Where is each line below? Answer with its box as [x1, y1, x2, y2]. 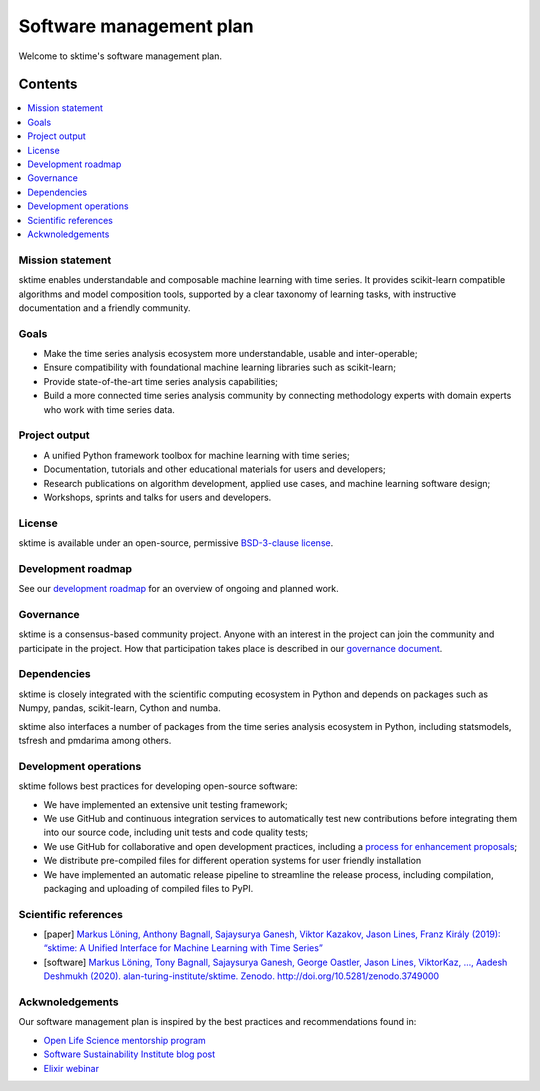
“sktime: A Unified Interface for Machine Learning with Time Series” [43, 942, 324, 954]
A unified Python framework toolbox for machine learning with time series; [43, 449, 350, 461]
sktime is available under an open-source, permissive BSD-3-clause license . [18, 537, 334, 549]
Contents [18, 76, 78, 93]
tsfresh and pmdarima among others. [18, 735, 172, 747]
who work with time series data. [43, 403, 175, 415]
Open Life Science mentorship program [43, 1034, 207, 1046]
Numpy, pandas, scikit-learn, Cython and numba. [18, 702, 221, 714]
